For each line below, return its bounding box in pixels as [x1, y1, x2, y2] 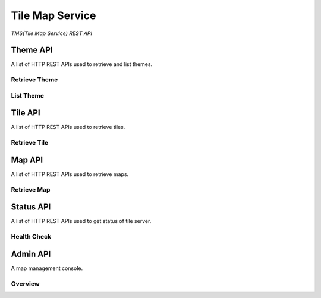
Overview [11, 280, 40, 288]
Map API [11, 155, 43, 165]
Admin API [11, 249, 51, 259]
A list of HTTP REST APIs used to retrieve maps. [11, 170, 129, 178]
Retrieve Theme [11, 76, 58, 84]
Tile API [11, 108, 41, 118]
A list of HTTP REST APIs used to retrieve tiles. [11, 124, 125, 131]
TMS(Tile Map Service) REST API [11, 30, 92, 37]
